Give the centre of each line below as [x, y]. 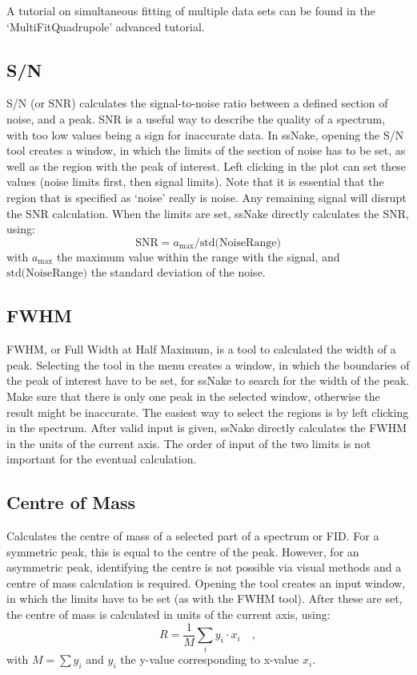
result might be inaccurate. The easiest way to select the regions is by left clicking [208, 412]
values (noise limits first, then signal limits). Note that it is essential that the [195, 182]
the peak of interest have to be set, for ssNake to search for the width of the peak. [208, 380]
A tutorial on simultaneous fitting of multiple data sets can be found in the [191, 10]
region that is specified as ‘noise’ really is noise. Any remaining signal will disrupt [206, 197]
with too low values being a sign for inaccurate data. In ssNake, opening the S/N [205, 134]
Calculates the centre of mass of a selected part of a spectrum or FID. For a [193, 536]
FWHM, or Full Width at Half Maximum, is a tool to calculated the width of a [201, 349]
